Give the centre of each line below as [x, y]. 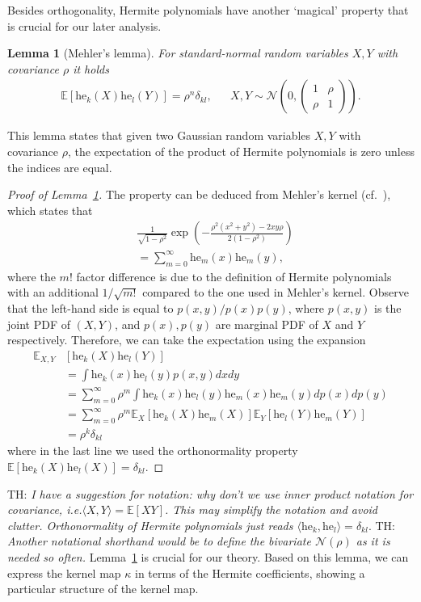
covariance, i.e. [45, 509]
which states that [50, 210]
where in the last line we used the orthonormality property [153, 450]
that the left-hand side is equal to [91, 307]
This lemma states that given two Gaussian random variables [159, 135]
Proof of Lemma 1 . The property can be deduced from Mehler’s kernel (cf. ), [199, 194]
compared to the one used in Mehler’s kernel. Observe [276, 292]
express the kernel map [64, 573]
